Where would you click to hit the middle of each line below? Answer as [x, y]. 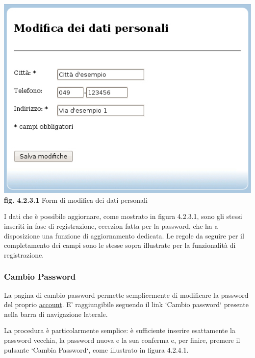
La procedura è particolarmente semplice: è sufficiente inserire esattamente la [120, 330]
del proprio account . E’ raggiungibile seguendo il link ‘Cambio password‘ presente [126, 304]
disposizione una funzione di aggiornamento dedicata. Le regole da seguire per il [124, 235]
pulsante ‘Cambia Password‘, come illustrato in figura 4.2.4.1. [96, 349]
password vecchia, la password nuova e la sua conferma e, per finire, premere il [122, 340]
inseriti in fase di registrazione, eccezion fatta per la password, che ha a [111, 226]
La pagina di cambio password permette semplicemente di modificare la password [126, 295]
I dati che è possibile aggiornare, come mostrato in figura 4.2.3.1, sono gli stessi [123, 216]
